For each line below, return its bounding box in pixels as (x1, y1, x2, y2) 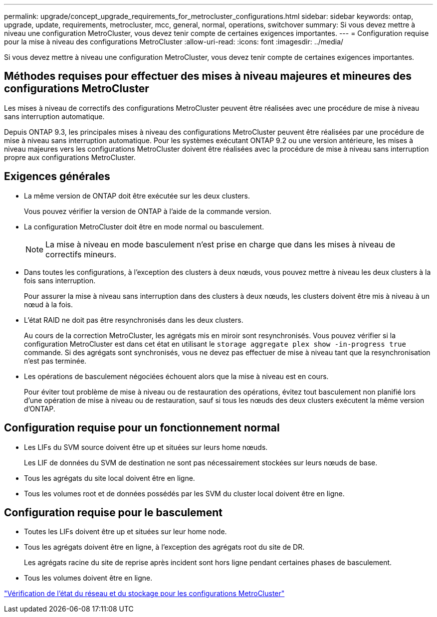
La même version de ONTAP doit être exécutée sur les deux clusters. (24, 191, 250, 200)
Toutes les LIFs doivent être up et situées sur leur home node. (24, 527, 227, 536)
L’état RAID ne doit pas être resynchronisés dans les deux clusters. (24, 315, 243, 324)
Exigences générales (4, 170, 110, 183)
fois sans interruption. (24, 276, 96, 285)
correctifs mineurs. (45, 249, 117, 259)
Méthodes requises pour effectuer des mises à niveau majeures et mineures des (4, 70, 412, 83)
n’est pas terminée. (24, 356, 87, 365)
